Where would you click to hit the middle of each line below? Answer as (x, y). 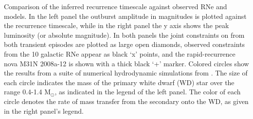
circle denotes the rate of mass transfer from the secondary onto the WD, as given (126, 101)
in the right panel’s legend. (44, 111)
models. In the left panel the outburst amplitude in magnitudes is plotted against (125, 16)
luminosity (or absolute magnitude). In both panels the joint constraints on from (124, 35)
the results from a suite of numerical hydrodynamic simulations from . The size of (126, 73)
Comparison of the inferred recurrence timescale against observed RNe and (116, 6)
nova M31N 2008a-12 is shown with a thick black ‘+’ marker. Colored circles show (126, 63)
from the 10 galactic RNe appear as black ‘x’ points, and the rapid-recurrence (120, 53)
